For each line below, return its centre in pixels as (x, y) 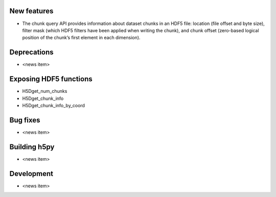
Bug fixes (25, 120)
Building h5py (32, 147)
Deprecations (31, 52)
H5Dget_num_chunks (45, 91)
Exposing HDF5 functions (51, 79)
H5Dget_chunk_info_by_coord (54, 105)
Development (31, 174)
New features (31, 11)
